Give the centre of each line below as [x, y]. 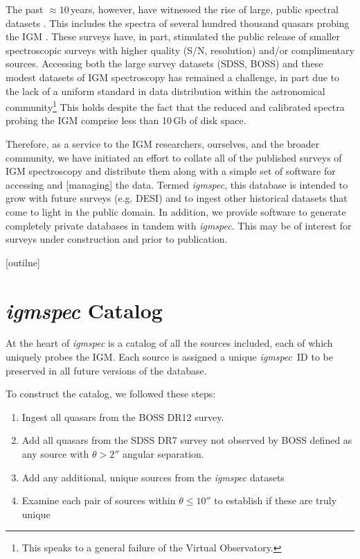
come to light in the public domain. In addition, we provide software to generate [176, 211]
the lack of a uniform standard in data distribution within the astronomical [165, 91]
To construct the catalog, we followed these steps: [111, 394]
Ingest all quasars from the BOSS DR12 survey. [123, 416]
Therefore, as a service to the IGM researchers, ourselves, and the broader [163, 144]
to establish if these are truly [276, 500]
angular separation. [163, 454]
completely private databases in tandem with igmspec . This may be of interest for [179, 225]
